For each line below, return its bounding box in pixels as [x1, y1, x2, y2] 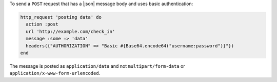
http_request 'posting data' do [20, 14, 102, 20]
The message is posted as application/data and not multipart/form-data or [9, 63, 185, 69]
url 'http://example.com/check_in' [26, 29, 115, 34]
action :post [26, 21, 58, 28]
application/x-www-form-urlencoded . [9, 70, 101, 76]
